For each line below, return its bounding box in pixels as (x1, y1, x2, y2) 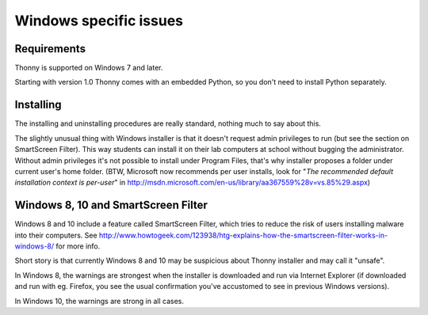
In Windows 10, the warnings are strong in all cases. (14, 296, 185, 306)
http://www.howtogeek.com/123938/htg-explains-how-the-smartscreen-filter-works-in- (99, 230, 388, 240)
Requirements (14, 42, 86, 55)
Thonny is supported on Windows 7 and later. (14, 63, 163, 73)
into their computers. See (14, 230, 98, 240)
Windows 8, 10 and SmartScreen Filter (14, 199, 208, 212)
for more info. (55, 241, 101, 251)
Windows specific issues (14, 12, 184, 29)
